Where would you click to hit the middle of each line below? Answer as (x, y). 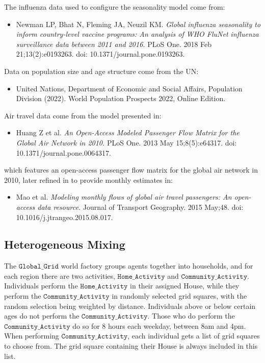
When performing (32, 336)
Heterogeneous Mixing (65, 244)
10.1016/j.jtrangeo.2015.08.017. (64, 217)
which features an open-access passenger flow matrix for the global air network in (131, 170)
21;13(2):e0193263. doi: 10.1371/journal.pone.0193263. (100, 54)
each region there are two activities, (60, 275)
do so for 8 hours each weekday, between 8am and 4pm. (159, 325)
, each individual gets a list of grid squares (194, 336)
